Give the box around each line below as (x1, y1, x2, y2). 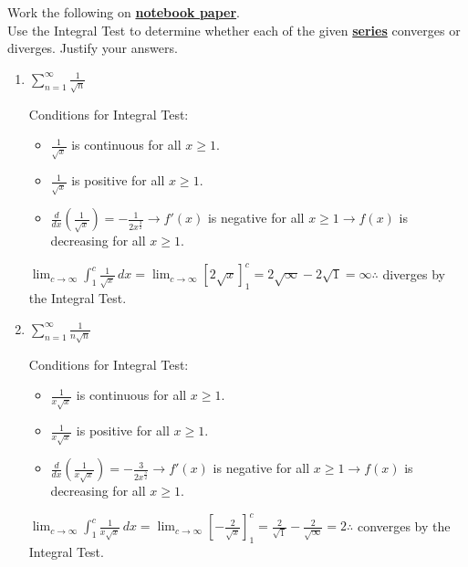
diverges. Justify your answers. (7, 38, 178, 58)
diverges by (382, 264, 445, 283)
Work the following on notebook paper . (7, 3, 240, 21)
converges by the (357, 516, 451, 535)
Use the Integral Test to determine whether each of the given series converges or (7, 20, 461, 39)
